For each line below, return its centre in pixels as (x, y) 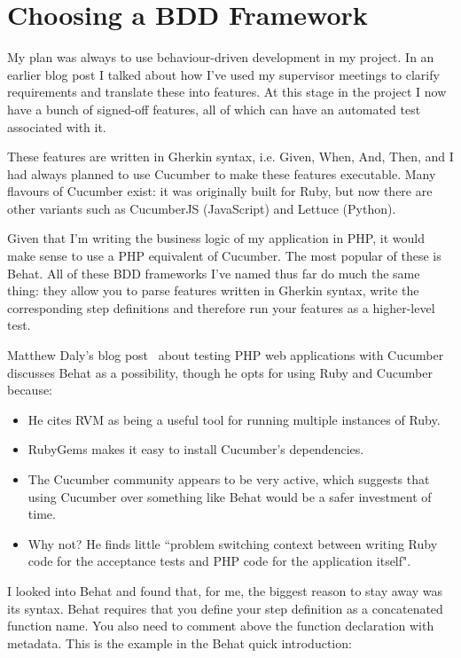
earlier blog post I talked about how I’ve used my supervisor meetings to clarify (223, 74)
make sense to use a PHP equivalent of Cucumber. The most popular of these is (224, 256)
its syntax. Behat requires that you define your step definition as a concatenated (225, 608)
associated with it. (57, 126)
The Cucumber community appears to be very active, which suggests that (229, 479)
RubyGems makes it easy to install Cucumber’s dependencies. (196, 449)
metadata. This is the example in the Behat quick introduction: (180, 642)
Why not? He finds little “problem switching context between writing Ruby (233, 543)
